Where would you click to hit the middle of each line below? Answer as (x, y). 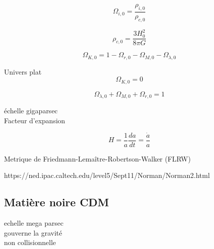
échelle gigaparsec (31, 111)
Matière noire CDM (57, 202)
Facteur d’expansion (35, 120)
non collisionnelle (30, 242)
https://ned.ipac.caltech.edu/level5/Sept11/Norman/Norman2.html (107, 175)
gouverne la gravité (33, 232)
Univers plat (23, 71)
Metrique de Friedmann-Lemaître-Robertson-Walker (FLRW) (98, 158)
